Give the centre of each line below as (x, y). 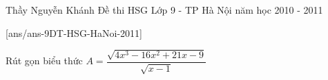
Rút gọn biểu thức (44, 61)
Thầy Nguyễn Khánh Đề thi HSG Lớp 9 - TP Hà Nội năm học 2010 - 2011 (164, 10)
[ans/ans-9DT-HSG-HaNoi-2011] (74, 32)
